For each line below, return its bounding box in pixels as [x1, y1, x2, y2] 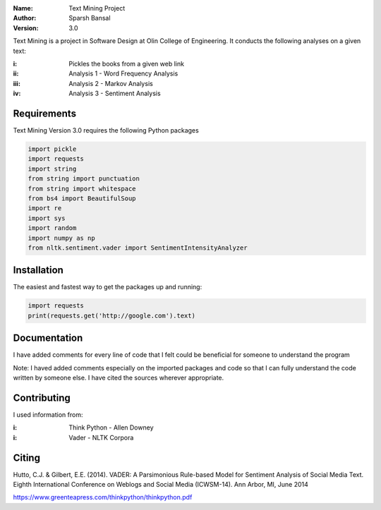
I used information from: [13, 410, 83, 419]
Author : [13, 14, 37, 23]
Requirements [13, 107, 77, 119]
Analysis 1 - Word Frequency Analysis [68, 69, 179, 78]
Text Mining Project [68, 4, 126, 12]
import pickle [28, 145, 77, 153]
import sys [28, 214, 66, 222]
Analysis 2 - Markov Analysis [68, 79, 153, 87]
